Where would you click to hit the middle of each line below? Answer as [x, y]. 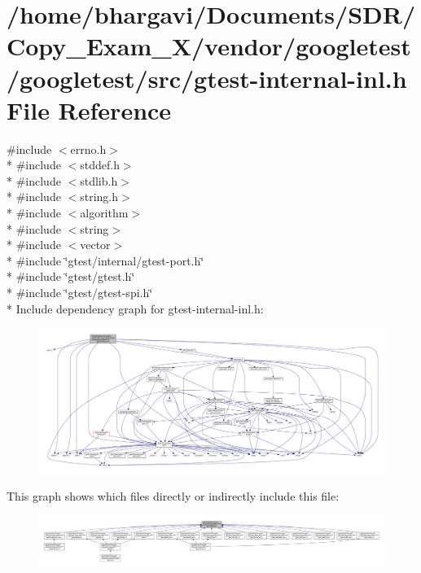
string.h [99, 197]
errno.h [88, 149]
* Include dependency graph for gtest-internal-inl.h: [135, 308]
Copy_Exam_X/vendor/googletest [209, 46]
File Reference [89, 109]
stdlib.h [99, 180]
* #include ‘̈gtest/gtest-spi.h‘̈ [80, 293]
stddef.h [100, 165]
